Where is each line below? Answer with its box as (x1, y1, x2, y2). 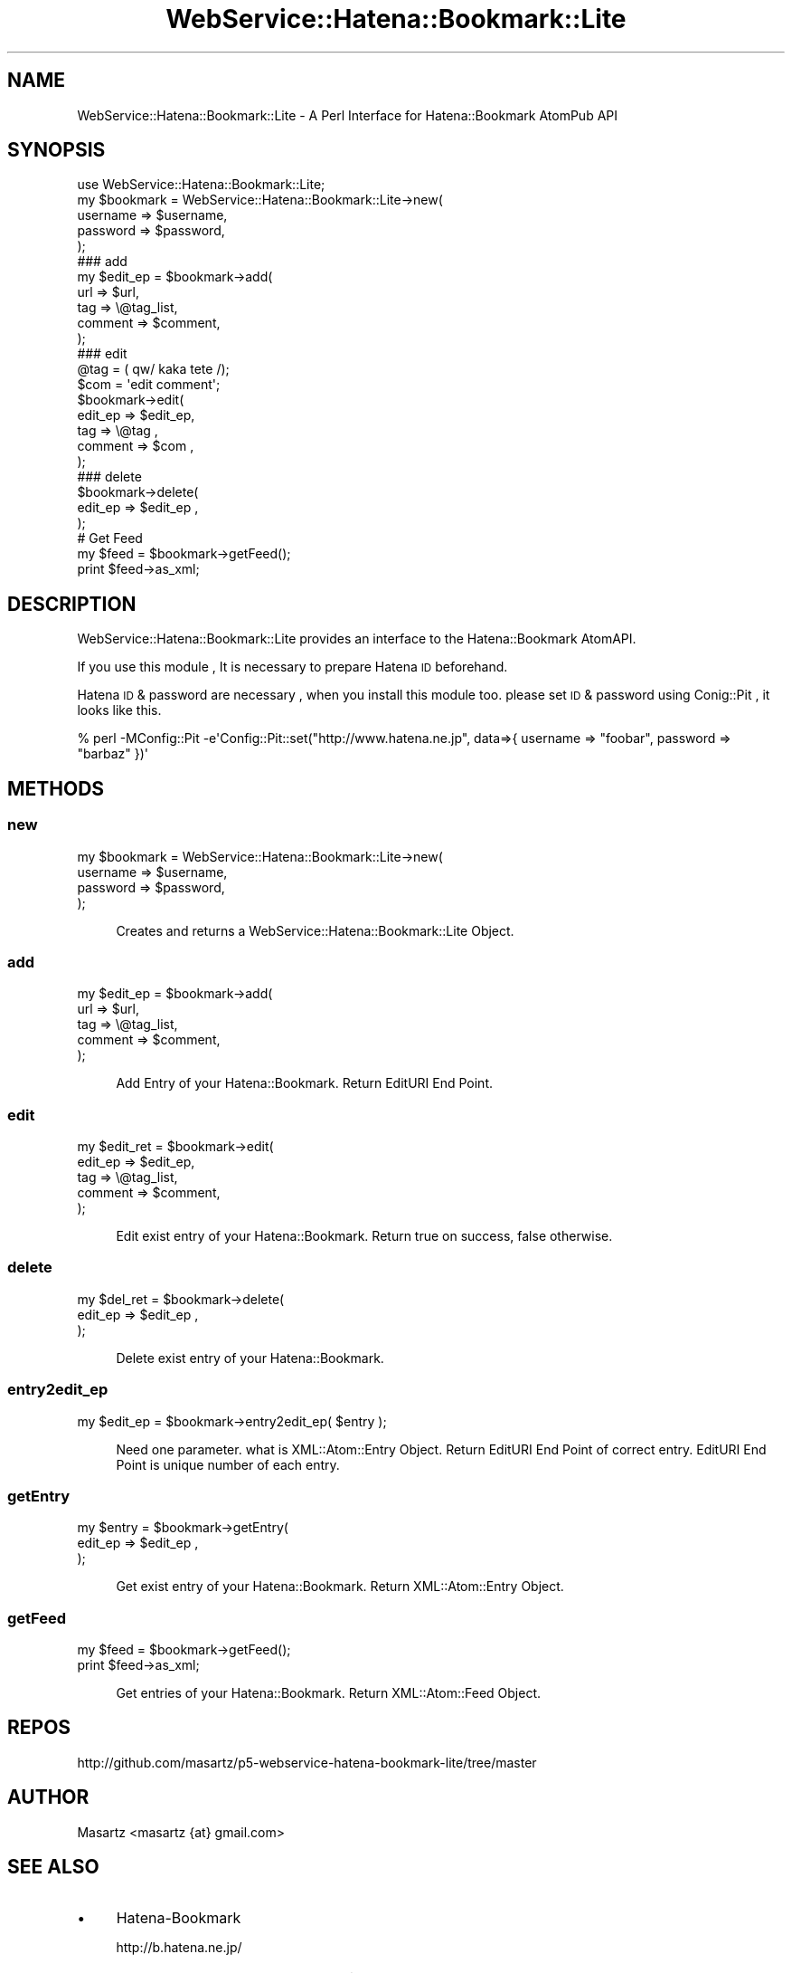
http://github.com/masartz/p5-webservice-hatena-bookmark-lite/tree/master (77, 1754, 537, 1770)
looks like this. (77, 702, 162, 719)
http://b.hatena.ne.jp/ (116, 1939, 242, 1955)
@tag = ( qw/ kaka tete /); (77, 361, 230, 377)
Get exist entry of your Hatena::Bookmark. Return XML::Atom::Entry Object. (116, 1578, 564, 1595)
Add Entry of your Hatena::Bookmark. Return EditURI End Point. (116, 1075, 493, 1091)
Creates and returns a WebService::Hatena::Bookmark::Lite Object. (116, 922, 514, 939)
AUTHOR (7, 1786, 90, 1809)
